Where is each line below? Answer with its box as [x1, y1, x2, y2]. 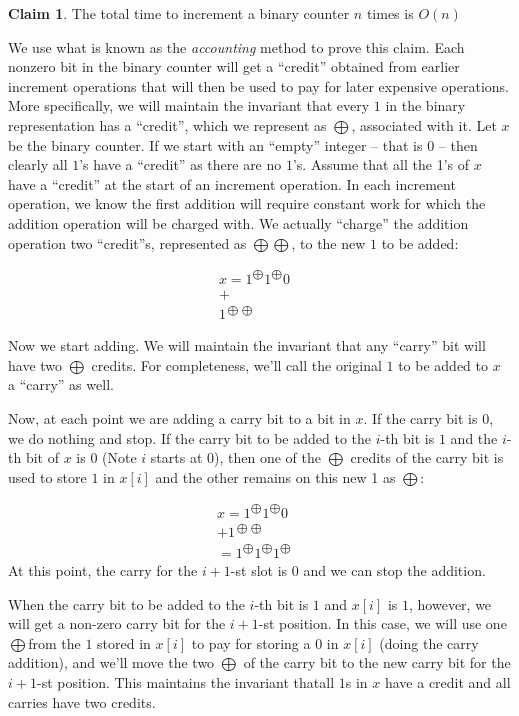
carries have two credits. [8, 691, 156, 712]
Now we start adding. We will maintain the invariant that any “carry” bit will [8, 335, 486, 356]
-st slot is [230, 559, 288, 580]
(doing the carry [379, 632, 479, 653]
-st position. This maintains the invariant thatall [36, 671, 335, 692]
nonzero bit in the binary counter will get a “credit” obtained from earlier [8, 56, 460, 77]
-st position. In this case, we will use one [258, 613, 507, 634]
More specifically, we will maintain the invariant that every [8, 95, 370, 116]
